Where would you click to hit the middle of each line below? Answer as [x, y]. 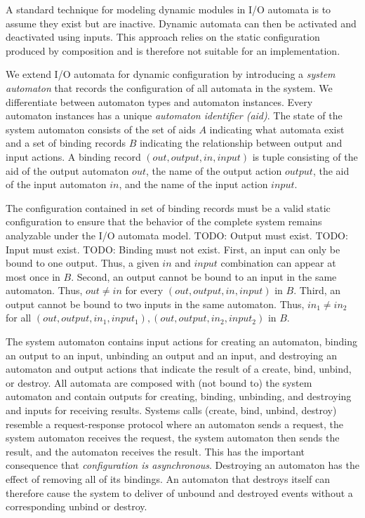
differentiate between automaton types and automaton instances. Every [159, 101]
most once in [33, 276]
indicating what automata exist [277, 129]
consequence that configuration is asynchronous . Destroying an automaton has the [182, 465]
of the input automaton [56, 184]
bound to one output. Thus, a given [82, 263]
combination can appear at [278, 263]
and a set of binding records [66, 143]
